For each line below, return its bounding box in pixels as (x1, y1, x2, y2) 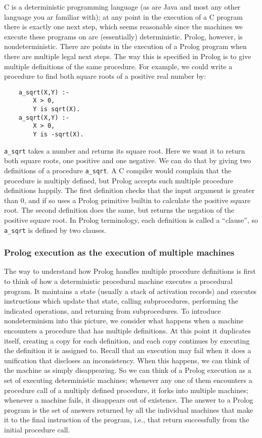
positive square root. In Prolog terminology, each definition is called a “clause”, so (4, 214, 258, 225)
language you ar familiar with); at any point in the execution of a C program (4, 11, 243, 22)
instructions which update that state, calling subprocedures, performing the (4, 296, 239, 306)
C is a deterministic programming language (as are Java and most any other (4, 2, 241, 12)
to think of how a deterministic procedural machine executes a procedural (4, 276, 233, 286)
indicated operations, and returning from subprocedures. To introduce (4, 305, 221, 316)
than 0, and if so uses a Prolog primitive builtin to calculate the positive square (4, 194, 251, 205)
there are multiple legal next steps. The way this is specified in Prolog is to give (4, 51, 251, 61)
